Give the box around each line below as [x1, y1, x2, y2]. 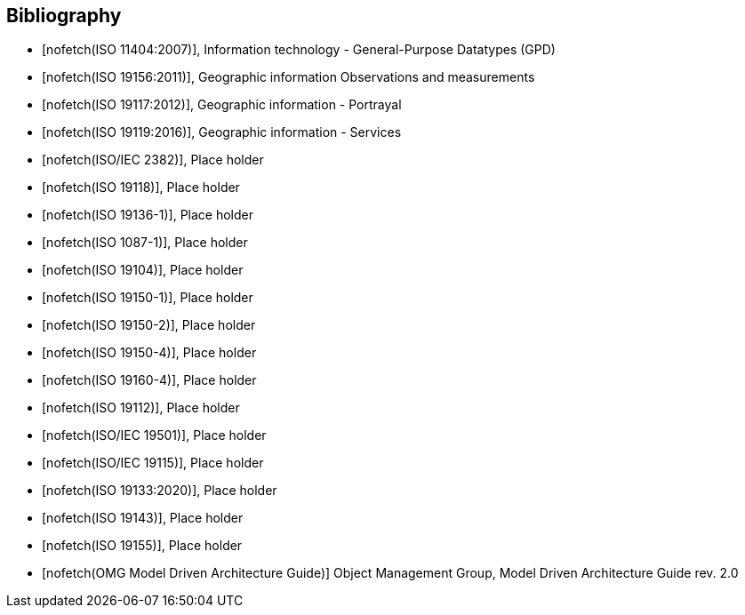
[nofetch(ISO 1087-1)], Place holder [42, 235, 248, 251]
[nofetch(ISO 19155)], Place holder [42, 538, 243, 554]
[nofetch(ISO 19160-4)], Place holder [42, 372, 257, 388]
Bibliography [6, 4, 122, 27]
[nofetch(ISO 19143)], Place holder [42, 510, 244, 526]
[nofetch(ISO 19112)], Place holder [42, 400, 240, 416]
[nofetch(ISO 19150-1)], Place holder [42, 290, 253, 306]
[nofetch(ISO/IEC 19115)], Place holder [42, 455, 264, 471]
